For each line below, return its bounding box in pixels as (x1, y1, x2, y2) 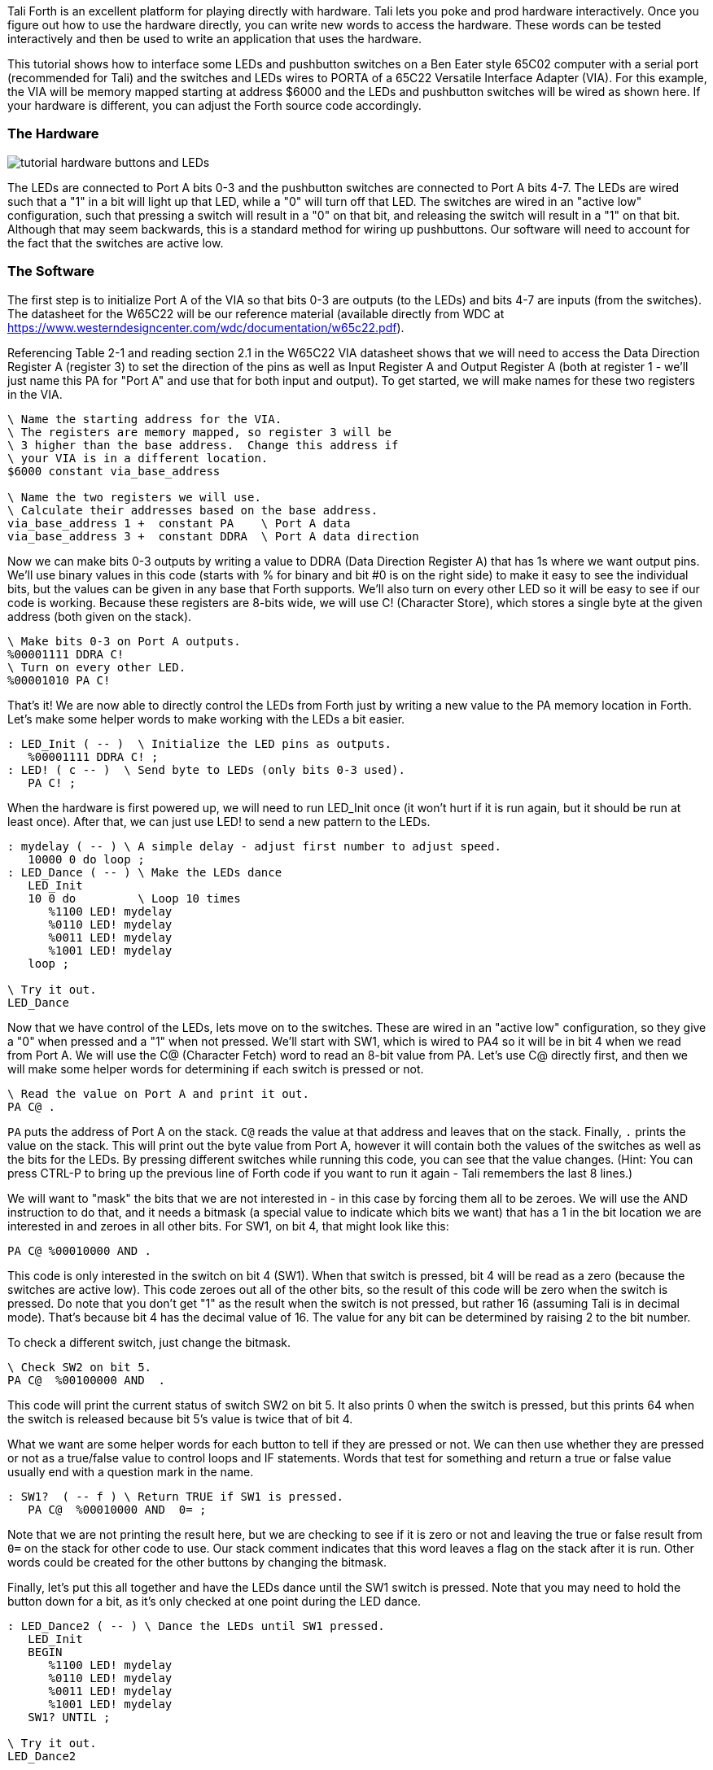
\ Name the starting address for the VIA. (7, 412, 282, 426)
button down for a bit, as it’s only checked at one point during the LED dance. (7, 1593, 421, 1608)
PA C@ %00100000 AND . (7, 1373, 165, 1387)
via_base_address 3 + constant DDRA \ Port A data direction (7, 529, 419, 543)
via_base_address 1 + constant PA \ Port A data (7, 516, 351, 530)
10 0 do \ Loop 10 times (28, 891, 241, 905)
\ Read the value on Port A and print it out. (7, 1086, 309, 1100)
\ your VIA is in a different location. (7, 451, 269, 465)
